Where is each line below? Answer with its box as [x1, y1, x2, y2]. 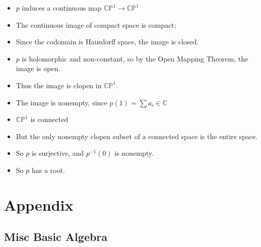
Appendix [4, 194, 74, 215]
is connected [30, 114, 69, 125]
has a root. [31, 164, 65, 175]
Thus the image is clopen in [16, 80, 102, 90]
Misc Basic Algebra [4, 229, 108, 244]
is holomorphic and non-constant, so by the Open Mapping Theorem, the [22, 53, 248, 64]
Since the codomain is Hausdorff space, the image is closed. [16, 36, 199, 47]
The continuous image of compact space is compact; [16, 19, 176, 30]
